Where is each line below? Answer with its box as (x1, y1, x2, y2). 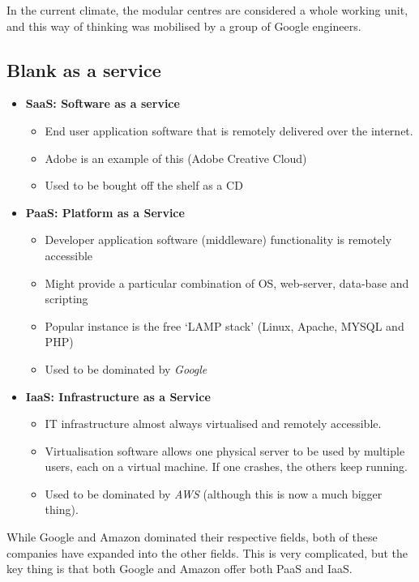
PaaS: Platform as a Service (25, 203, 185, 220)
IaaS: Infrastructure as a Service (25, 387, 211, 404)
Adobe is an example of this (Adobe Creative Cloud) (45, 149, 307, 166)
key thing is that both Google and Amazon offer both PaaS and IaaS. (6, 560, 353, 577)
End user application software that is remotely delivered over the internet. (45, 122, 413, 139)
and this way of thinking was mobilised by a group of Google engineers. (6, 17, 361, 34)
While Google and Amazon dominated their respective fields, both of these (6, 529, 378, 546)
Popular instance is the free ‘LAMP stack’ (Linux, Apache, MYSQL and (45, 317, 404, 334)
